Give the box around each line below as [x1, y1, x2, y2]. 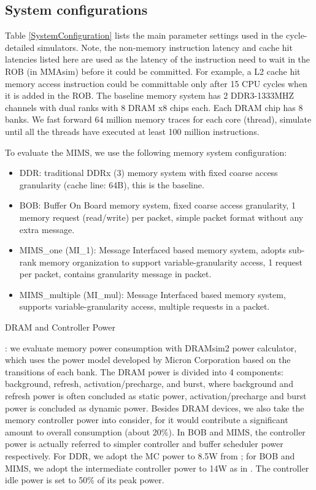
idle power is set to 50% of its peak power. [5, 473, 164, 486]
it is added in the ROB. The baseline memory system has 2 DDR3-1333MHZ [5, 89, 295, 102]
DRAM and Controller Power [5, 321, 115, 334]
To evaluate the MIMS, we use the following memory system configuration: [5, 145, 287, 158]
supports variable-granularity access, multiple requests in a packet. [19, 300, 270, 313]
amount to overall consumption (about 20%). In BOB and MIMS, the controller [5, 425, 306, 438]
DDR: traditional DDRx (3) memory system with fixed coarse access [19, 166, 278, 179]
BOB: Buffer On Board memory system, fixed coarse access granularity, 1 [19, 199, 296, 212]
